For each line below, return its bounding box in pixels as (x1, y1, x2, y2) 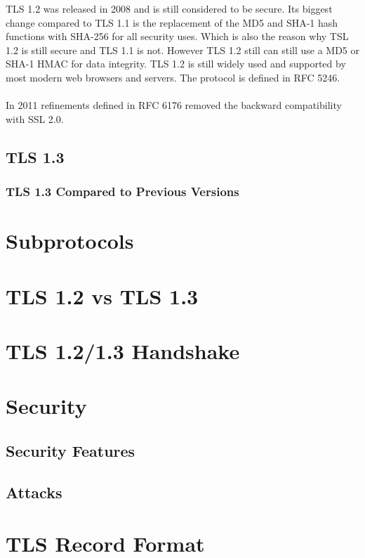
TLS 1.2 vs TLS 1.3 (6, 281, 199, 310)
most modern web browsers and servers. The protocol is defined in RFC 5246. (6, 70, 340, 84)
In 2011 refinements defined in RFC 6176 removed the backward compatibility (6, 98, 342, 112)
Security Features (6, 439, 135, 461)
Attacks (6, 481, 62, 502)
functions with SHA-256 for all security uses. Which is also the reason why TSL (6, 29, 349, 44)
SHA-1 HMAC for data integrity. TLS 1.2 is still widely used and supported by (6, 56, 346, 71)
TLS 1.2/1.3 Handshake (6, 336, 240, 365)
